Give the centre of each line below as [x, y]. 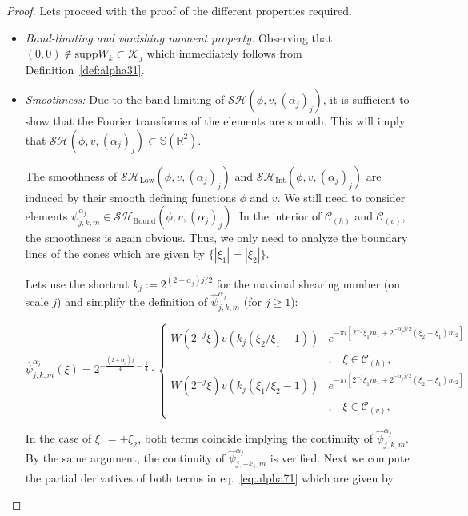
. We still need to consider [341, 197]
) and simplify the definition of [132, 301]
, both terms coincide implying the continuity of [255, 437]
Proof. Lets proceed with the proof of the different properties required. [179, 10]
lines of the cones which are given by [115, 254]
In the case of [58, 437]
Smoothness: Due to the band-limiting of [125, 99]
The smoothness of [71, 175]
